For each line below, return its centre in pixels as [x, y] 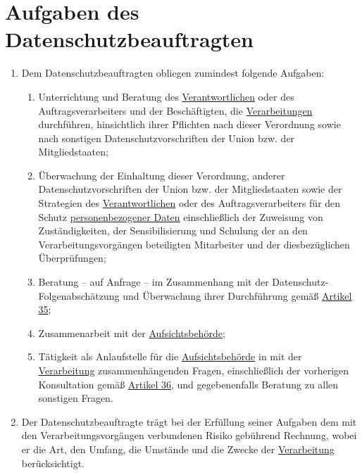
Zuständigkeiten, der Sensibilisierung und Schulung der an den [173, 230]
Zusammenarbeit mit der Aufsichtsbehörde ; [132, 332]
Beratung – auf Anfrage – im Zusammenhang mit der [154, 282]
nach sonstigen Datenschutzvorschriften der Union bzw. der [167, 138]
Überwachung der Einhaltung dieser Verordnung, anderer [162, 175]
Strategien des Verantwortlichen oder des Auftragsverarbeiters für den [189, 203]
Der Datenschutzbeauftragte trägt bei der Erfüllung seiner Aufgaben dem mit [189, 421]
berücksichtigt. [53, 463]
